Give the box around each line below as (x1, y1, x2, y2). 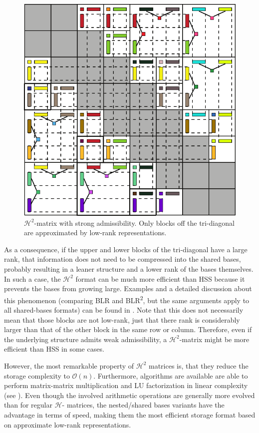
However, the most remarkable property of (4, 360, 134, 371)
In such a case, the (4, 273, 61, 284)
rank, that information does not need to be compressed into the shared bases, (4, 254, 241, 264)
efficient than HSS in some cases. (4, 344, 104, 354)
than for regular (4, 400, 52, 410)
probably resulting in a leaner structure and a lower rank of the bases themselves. (4, 263, 254, 274)
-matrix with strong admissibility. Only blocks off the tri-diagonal (34, 217, 235, 228)
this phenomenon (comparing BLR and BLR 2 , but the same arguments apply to (4, 293, 250, 305)
